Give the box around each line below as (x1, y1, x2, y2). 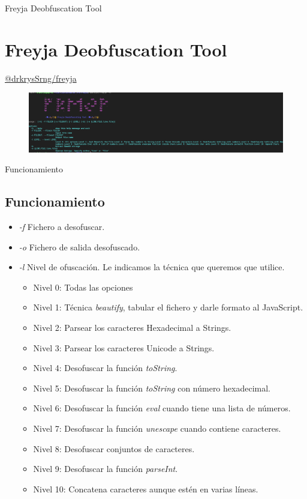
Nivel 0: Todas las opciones (33, 280, 133, 293)
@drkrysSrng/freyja (5, 71, 77, 84)
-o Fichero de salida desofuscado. (19, 240, 140, 253)
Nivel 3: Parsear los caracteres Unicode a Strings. (33, 341, 215, 354)
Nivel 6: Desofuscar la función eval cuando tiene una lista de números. (33, 402, 291, 414)
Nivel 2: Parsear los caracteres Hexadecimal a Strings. (33, 321, 231, 334)
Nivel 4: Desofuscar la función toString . (33, 361, 177, 374)
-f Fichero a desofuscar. (19, 220, 105, 233)
